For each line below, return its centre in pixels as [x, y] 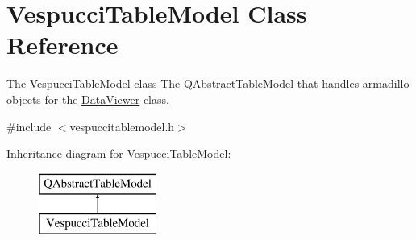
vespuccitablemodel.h [122, 126]
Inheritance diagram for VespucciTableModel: [119, 153]
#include [29, 126]
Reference [62, 45]
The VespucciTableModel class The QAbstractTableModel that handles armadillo [208, 83]
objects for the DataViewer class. [88, 99]
